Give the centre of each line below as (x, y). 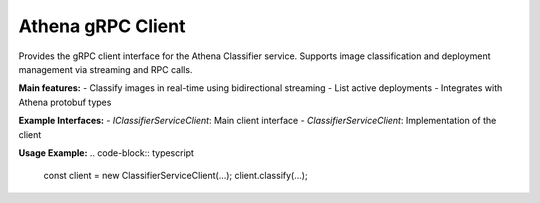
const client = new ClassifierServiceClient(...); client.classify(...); (176, 176)
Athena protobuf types (65, 102)
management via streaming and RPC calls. (105, 69)
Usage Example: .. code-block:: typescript (106, 152)
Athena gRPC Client (102, 26)
